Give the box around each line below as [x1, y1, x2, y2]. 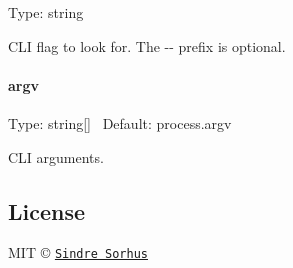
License [8, 195, 86, 226]
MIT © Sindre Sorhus [8, 242, 148, 263]
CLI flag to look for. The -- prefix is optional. [8, 35, 286, 56]
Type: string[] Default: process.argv [8, 112, 232, 133]
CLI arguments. [8, 146, 104, 167]
